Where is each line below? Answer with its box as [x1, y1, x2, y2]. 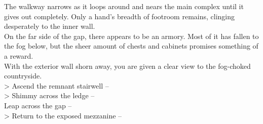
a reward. [4, 50, 33, 61]
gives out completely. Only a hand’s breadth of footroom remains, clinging [4, 11, 235, 21]
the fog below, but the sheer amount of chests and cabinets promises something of [4, 40, 258, 51]
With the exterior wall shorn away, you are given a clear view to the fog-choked [4, 60, 251, 71]
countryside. [4, 70, 42, 81]
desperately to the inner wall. [4, 21, 95, 31]
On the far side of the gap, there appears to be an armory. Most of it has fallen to [4, 30, 259, 41]
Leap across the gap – [4, 100, 72, 110]
